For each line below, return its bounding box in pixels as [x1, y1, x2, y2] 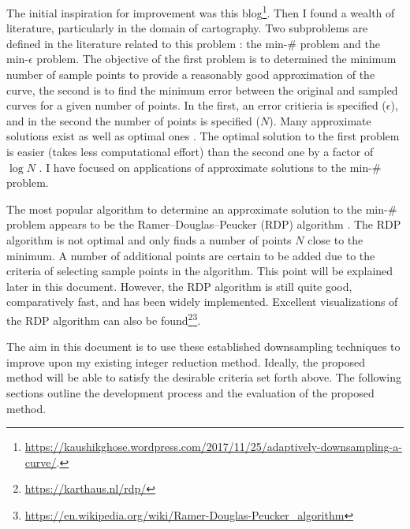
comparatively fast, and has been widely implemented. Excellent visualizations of [6, 293, 398, 310]
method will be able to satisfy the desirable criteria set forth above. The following [6, 369, 401, 386]
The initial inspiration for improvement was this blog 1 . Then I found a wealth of [6, 2, 395, 20]
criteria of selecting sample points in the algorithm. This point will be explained [6, 263, 393, 279]
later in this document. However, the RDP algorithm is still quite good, [6, 278, 352, 294]
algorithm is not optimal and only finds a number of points [6, 231, 292, 248]
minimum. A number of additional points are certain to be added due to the [6, 247, 375, 263]
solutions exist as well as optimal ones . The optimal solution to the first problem [6, 128, 400, 144]
